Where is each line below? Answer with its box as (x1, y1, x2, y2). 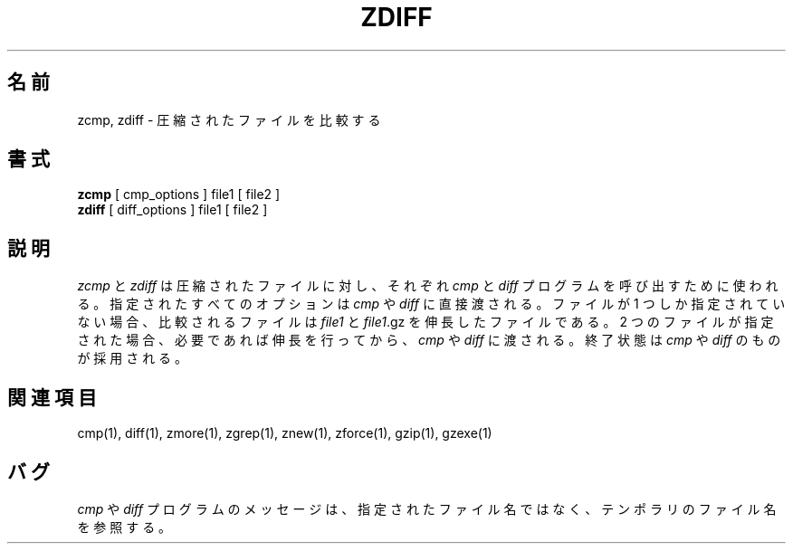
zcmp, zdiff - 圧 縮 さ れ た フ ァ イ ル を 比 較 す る (77, 111, 381, 128)
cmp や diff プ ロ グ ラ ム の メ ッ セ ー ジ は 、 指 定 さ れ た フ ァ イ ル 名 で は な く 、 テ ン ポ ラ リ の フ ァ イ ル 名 (77, 500, 777, 517)
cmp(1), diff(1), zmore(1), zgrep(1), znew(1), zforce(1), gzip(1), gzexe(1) (77, 425, 492, 442)
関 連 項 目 (7, 385, 97, 409)
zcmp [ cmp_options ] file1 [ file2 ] (77, 186, 281, 203)
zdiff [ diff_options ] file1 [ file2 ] (77, 202, 268, 218)
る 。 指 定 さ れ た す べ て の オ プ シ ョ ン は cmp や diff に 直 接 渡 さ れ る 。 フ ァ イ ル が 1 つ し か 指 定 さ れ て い (77, 296, 786, 312)
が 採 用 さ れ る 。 (77, 350, 188, 366)
